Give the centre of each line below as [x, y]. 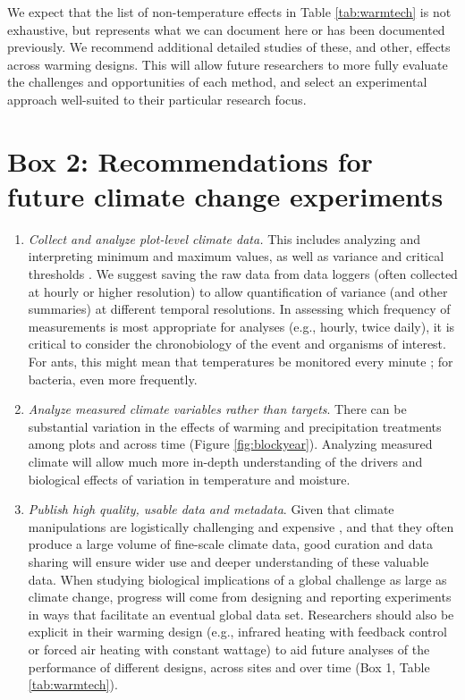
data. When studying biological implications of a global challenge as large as [237, 579]
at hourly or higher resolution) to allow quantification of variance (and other [238, 291]
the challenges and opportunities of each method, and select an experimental [217, 82]
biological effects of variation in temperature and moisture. [189, 479]
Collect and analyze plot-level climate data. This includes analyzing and [224, 238]
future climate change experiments [225, 195]
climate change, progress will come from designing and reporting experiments [240, 597]
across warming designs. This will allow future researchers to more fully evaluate [228, 64]
